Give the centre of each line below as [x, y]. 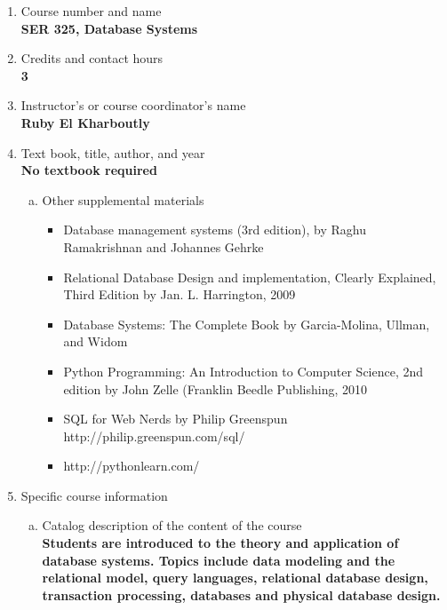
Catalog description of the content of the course [172, 525]
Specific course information [94, 495]
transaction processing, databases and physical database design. [241, 594]
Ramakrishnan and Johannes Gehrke [164, 246]
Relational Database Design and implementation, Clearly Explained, [250, 277]
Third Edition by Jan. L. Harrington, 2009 [180, 294]
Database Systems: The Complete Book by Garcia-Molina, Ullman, [247, 324]
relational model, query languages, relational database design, [235, 578]
